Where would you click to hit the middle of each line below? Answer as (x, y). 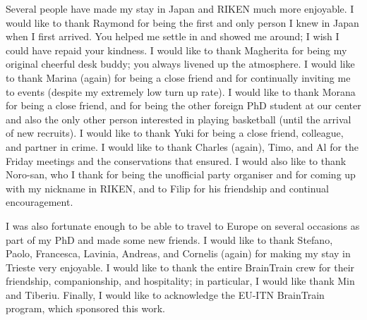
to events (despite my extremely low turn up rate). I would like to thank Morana (181, 91)
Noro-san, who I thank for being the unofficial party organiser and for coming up (181, 174)
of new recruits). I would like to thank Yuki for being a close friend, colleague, (175, 133)
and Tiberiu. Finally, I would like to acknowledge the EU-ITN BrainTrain (165, 294)
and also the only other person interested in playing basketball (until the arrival (179, 119)
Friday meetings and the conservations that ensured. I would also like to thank (176, 160)
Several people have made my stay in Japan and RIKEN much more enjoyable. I (180, 8)
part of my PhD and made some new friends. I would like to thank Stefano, (169, 239)
